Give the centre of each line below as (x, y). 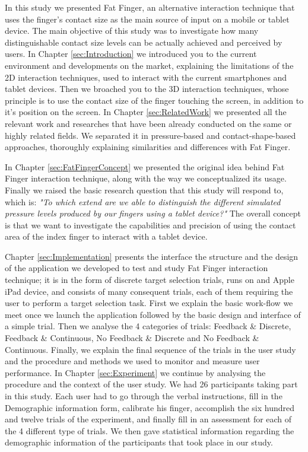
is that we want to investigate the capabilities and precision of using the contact (150, 225)
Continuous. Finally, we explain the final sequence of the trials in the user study (150, 349)
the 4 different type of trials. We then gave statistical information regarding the (150, 430)
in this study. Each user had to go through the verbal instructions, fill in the (144, 396)
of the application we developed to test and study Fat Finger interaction (136, 268)
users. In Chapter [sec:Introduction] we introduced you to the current (131, 54)
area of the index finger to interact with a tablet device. (106, 236)
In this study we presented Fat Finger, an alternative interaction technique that (150, 7)
